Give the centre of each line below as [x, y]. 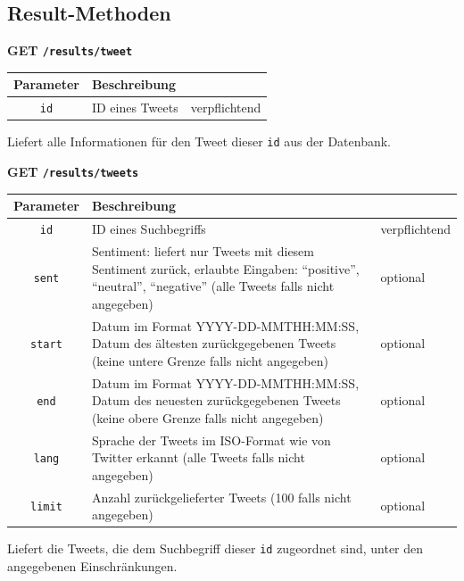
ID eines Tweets [135, 108]
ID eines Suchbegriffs [149, 229]
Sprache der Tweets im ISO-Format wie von [211, 440]
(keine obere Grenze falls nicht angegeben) [207, 417]
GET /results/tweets [73, 172]
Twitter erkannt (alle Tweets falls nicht [198, 457]
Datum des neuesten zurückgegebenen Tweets [216, 400]
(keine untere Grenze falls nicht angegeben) [210, 360]
